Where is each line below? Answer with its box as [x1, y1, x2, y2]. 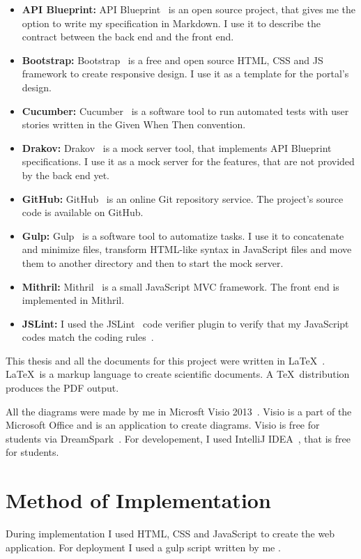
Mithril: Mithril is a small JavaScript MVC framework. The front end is [22, 279, 339, 293]
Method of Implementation [6, 486, 271, 514]
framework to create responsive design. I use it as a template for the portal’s [22, 66, 349, 81]
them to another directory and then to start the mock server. [22, 255, 284, 270]
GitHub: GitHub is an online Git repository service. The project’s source [22, 191, 344, 206]
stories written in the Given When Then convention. [22, 117, 246, 132]
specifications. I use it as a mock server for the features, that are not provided [22, 154, 355, 169]
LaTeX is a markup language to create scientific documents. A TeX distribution [6, 367, 350, 381]
